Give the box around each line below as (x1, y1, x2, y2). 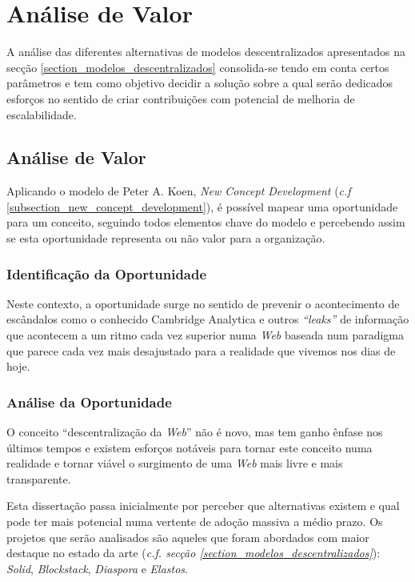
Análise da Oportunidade (6, 391, 172, 411)
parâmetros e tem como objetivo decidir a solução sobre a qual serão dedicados (6, 74, 393, 91)
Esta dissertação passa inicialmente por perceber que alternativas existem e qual (6, 497, 400, 514)
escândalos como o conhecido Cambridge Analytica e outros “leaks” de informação (6, 311, 409, 327)
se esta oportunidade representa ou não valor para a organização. (6, 230, 325, 247)
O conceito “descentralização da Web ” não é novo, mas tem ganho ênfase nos (6, 423, 383, 440)
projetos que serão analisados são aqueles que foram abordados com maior (6, 528, 369, 545)
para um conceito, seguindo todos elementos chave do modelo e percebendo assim (6, 214, 405, 231)
